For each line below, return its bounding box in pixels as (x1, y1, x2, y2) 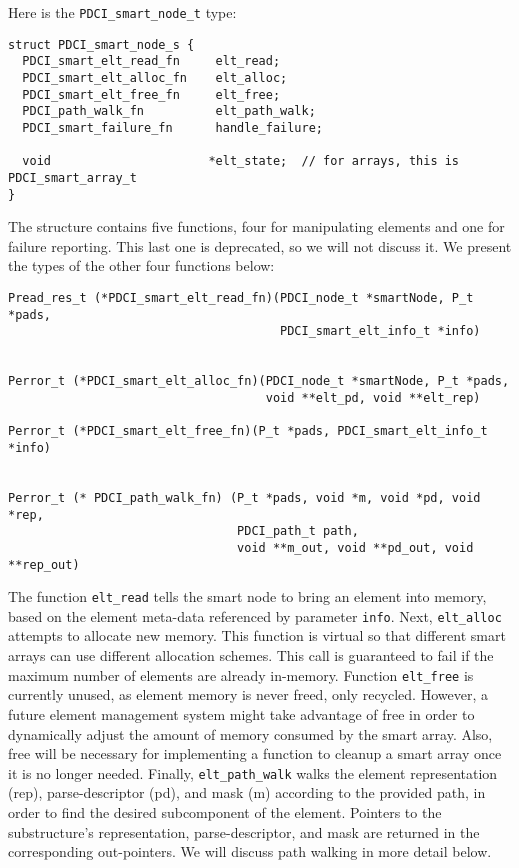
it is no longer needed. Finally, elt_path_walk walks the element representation (8, 762, 498, 783)
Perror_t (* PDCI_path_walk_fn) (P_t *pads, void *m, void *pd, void (8, 490, 481, 505)
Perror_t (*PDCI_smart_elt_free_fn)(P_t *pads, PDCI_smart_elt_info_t (8, 424, 488, 439)
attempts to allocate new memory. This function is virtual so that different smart (8, 625, 506, 646)
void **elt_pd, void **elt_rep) (265, 390, 481, 405)
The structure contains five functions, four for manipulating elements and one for (8, 216, 505, 237)
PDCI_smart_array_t (8, 170, 137, 185)
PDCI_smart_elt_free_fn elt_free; (22, 87, 281, 102)
